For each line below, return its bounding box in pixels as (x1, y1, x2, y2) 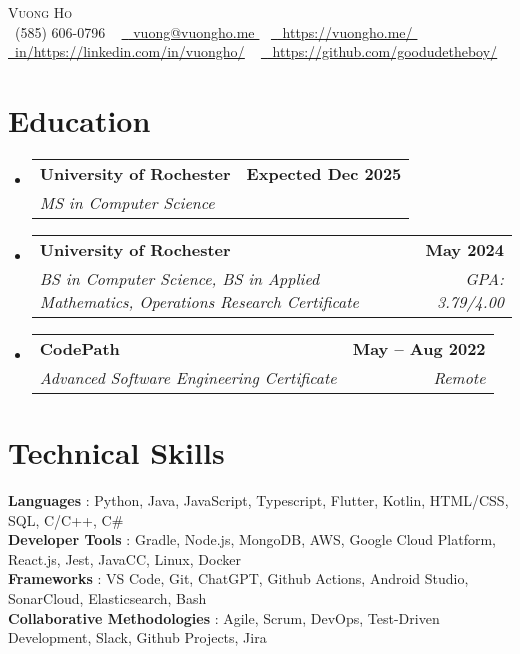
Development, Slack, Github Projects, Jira (8, 627, 267, 648)
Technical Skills (8, 432, 225, 473)
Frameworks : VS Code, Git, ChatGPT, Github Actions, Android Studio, (8, 568, 469, 589)
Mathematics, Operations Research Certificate (39, 289, 359, 313)
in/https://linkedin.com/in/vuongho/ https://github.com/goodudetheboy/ (15, 41, 498, 62)
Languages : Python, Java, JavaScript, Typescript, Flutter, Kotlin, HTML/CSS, (8, 490, 509, 511)
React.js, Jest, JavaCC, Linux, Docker (8, 548, 241, 569)
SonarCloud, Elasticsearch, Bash (8, 588, 207, 608)
